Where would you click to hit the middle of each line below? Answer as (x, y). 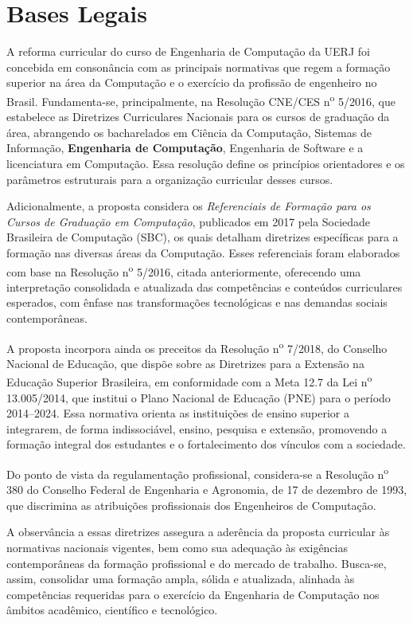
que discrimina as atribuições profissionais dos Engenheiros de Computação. (191, 505)
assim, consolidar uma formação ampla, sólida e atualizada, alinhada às (181, 579)
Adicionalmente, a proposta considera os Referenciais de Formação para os (189, 206)
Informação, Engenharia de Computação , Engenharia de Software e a (185, 148)
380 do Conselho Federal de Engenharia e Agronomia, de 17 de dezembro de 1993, (207, 490)
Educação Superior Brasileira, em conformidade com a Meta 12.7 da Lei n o (189, 381)
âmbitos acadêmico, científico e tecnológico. (112, 610)
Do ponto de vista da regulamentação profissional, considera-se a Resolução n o (198, 473)
